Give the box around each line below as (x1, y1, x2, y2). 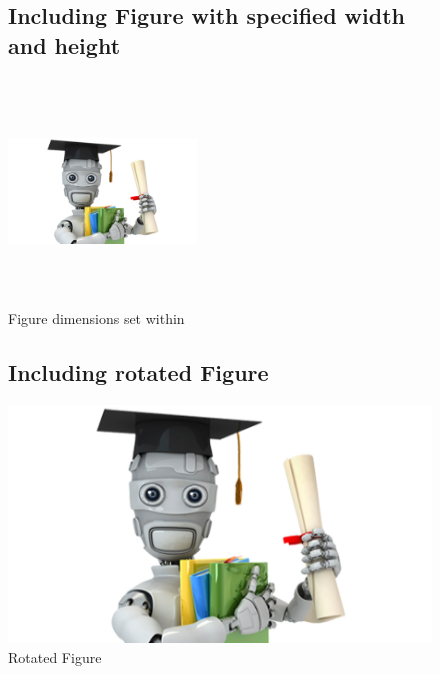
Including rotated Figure (8, 356, 269, 387)
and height (8, 29, 121, 60)
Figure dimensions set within (8, 307, 185, 328)
